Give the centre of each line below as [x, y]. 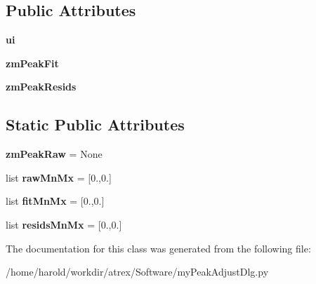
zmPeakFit [32, 63]
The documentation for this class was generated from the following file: [158, 248]
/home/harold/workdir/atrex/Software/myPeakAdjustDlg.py [137, 272]
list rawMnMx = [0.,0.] [59, 177]
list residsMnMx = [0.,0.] [64, 224]
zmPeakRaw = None [54, 154]
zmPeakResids [41, 87]
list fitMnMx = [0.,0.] [55, 201]
